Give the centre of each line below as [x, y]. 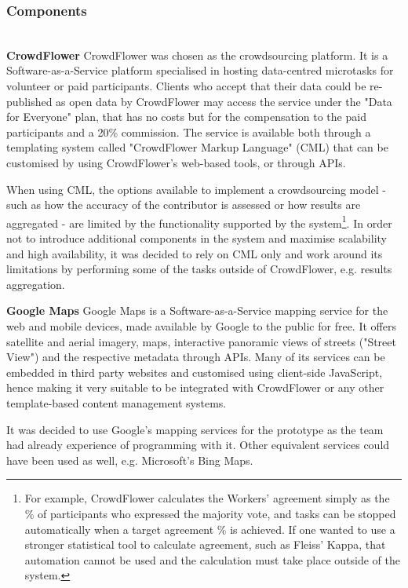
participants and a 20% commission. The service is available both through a [189, 131]
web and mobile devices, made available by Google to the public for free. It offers [201, 325]
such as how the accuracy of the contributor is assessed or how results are [184, 205]
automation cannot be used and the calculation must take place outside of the [212, 559]
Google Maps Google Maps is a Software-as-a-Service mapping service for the [197, 310]
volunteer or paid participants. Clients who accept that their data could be [186, 86]
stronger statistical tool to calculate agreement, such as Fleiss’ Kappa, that [205, 544]
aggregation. [36, 284]
